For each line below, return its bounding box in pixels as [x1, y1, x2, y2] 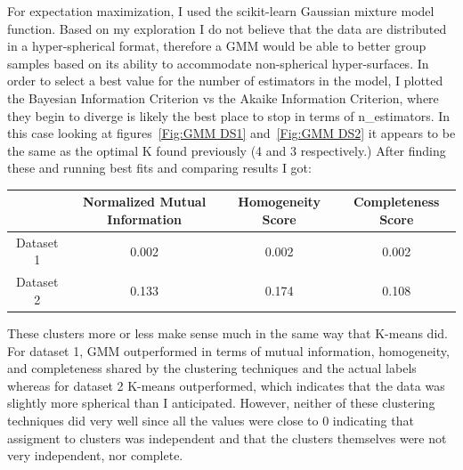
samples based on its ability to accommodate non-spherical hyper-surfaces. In [7, 53, 429, 72]
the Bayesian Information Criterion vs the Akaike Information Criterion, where [7, 88, 439, 107]
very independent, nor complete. [7, 446, 183, 465]
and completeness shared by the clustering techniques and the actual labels [7, 359, 417, 377]
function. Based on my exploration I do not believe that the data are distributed [7, 19, 447, 37]
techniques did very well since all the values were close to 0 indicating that [7, 410, 414, 429]
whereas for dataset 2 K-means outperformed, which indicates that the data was [7, 376, 445, 394]
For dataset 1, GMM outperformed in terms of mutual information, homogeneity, [7, 341, 450, 360]
